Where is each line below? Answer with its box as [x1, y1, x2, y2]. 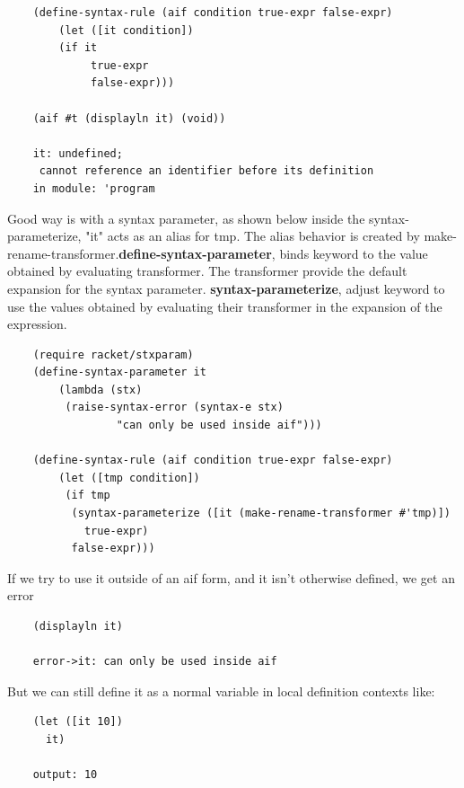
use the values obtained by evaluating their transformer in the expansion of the [7, 297, 442, 315]
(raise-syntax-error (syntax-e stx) [65, 401, 284, 414]
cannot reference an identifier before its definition [39, 164, 374, 178]
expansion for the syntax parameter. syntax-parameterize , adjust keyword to [7, 279, 445, 297]
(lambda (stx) [58, 383, 143, 396]
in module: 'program [32, 182, 155, 195]
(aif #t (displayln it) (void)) [32, 111, 226, 125]
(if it [58, 41, 98, 55]
